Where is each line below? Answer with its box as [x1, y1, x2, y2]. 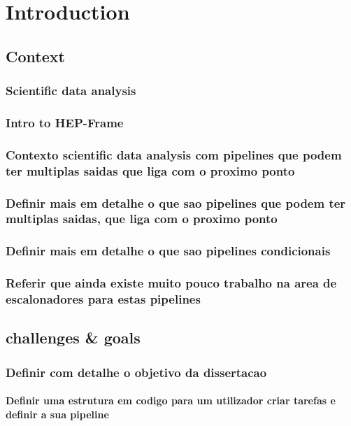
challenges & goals [6, 327, 141, 348]
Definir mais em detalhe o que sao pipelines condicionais [6, 242, 331, 260]
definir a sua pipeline [6, 406, 109, 421]
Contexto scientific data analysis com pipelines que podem [6, 145, 342, 163]
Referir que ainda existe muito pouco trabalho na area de [6, 274, 337, 292]
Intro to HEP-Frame [6, 113, 124, 131]
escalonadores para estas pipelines [6, 290, 201, 308]
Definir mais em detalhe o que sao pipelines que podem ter [6, 194, 346, 211]
